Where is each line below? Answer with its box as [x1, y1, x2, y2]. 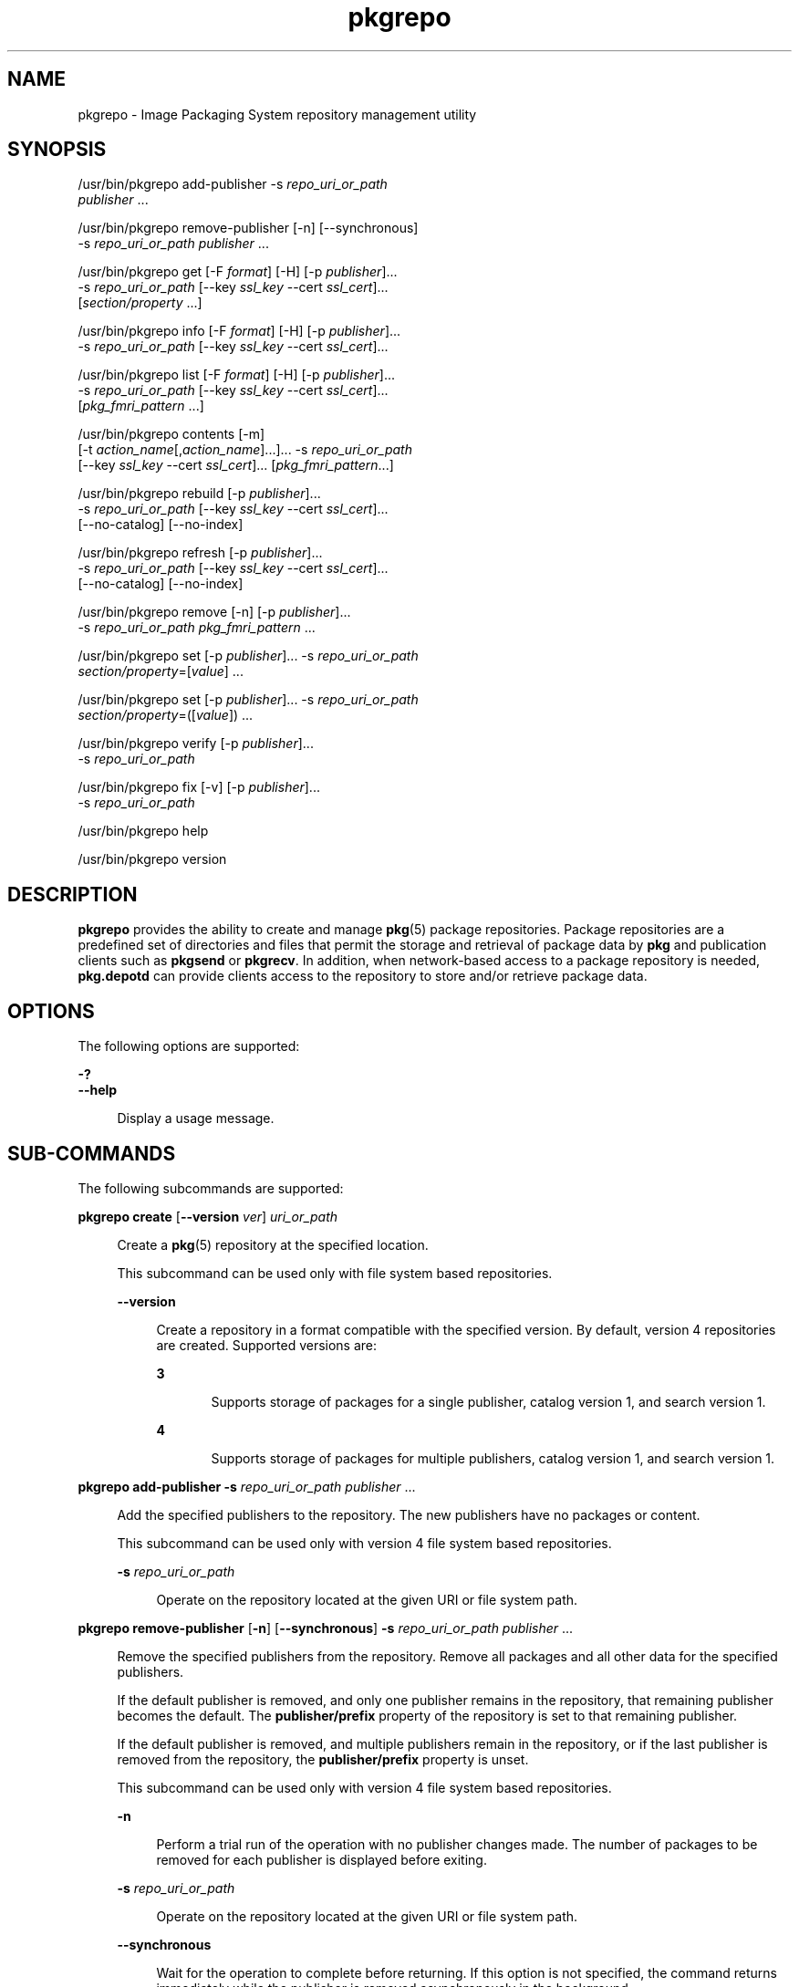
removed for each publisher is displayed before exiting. [156, 1851, 487, 1867]
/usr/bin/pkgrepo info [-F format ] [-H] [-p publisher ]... [78, 323, 401, 339]
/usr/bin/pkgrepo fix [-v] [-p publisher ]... [78, 779, 320, 796]
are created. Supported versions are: [156, 1337, 378, 1353]
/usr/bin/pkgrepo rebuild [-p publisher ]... [78, 485, 321, 502]
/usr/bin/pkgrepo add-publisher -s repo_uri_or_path [78, 176, 388, 192]
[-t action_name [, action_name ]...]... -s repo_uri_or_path [78, 442, 412, 458]
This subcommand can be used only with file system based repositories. [117, 1264, 553, 1281]
